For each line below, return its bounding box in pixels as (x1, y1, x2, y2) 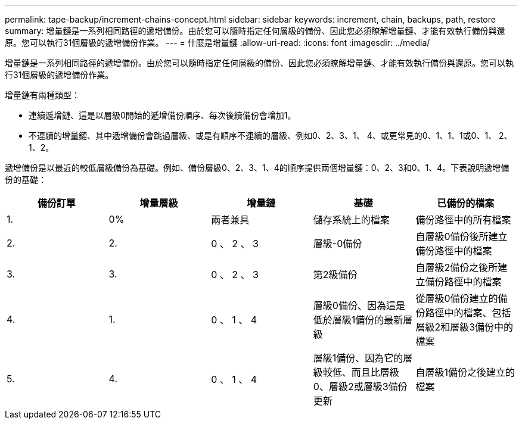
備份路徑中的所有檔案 (415, 214, 511, 226)
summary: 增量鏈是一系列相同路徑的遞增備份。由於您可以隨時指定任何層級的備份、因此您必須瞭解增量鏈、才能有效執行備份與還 (5, 26, 505, 36)
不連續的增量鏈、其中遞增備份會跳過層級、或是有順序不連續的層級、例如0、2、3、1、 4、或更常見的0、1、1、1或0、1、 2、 (29, 130, 512, 141)
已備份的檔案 (437, 197, 495, 209)
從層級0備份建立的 (415, 292, 498, 304)
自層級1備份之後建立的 (415, 366, 515, 378)
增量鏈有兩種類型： (5, 90, 80, 100)
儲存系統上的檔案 (313, 214, 390, 226)
